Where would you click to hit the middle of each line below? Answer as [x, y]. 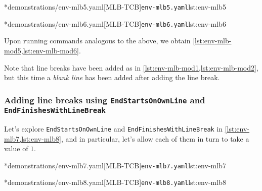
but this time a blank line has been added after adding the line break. [112, 77]
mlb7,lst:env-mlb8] [33, 138]
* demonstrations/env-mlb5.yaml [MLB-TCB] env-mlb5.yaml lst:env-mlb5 [115, 7]
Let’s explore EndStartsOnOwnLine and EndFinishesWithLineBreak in [114, 128]
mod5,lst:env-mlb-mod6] [41, 50]
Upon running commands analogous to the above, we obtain [97, 41]
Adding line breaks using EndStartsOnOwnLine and [105, 100]
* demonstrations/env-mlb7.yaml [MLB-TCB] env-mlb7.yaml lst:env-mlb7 [115, 165]
